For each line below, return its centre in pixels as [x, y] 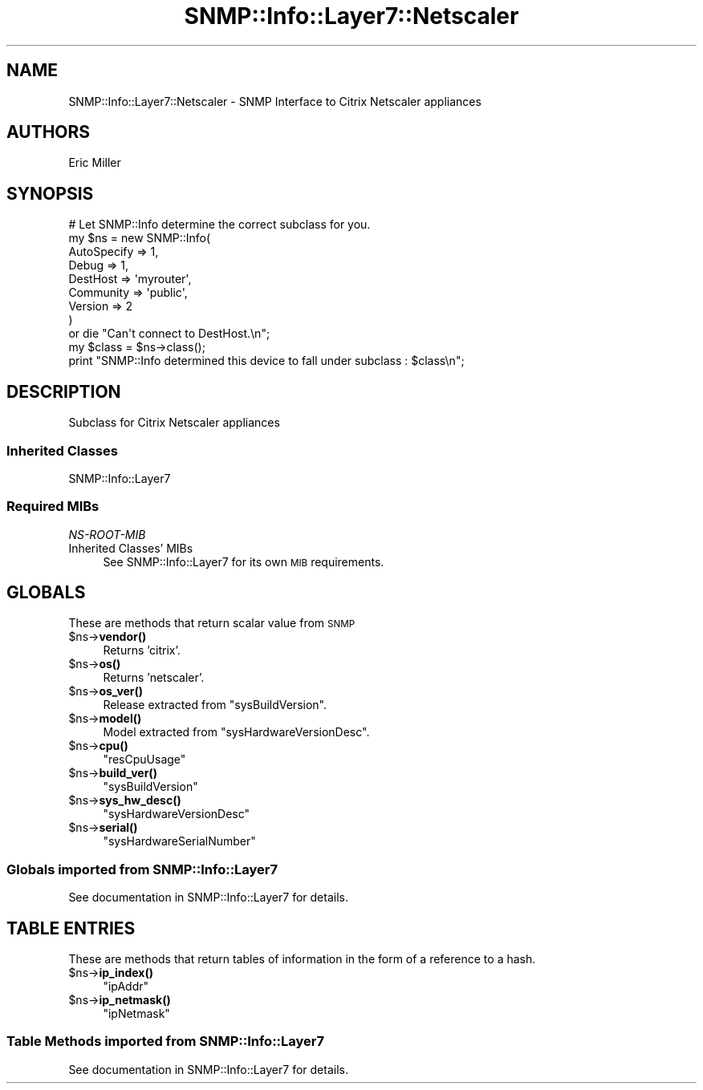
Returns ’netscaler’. [154, 678]
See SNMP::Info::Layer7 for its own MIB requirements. [244, 561]
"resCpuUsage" [144, 760]
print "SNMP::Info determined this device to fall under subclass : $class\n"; [266, 361]
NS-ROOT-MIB [107, 534]
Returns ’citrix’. [142, 650]
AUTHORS [49, 132]
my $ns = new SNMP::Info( [140, 238]
